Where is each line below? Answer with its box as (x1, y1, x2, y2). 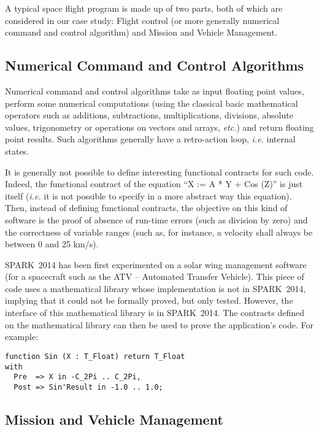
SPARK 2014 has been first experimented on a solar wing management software (5, 258, 307, 271)
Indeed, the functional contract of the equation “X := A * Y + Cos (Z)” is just (5, 177, 303, 190)
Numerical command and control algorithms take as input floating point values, (5, 84, 304, 97)
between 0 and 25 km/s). (5, 237, 99, 250)
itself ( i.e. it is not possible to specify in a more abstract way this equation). (5, 189, 292, 202)
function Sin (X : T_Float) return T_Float (5, 352, 185, 361)
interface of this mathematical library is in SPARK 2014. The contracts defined (5, 306, 305, 319)
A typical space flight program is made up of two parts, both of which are (5, 2, 283, 14)
